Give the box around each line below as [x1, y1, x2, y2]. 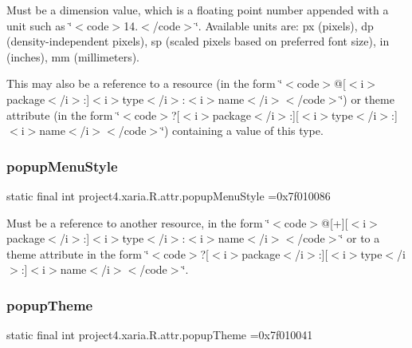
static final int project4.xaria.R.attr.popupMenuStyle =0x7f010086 [6, 187, 331, 204]
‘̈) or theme [339, 90, 394, 107]
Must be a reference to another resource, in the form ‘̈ [6, 214, 270, 231]
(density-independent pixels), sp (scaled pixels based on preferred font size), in [6, 33, 390, 49]
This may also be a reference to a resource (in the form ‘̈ [6, 75, 283, 92]
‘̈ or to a [339, 230, 380, 247]
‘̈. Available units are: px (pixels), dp [194, 17, 374, 34]
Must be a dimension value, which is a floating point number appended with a [6, 2, 389, 18]
